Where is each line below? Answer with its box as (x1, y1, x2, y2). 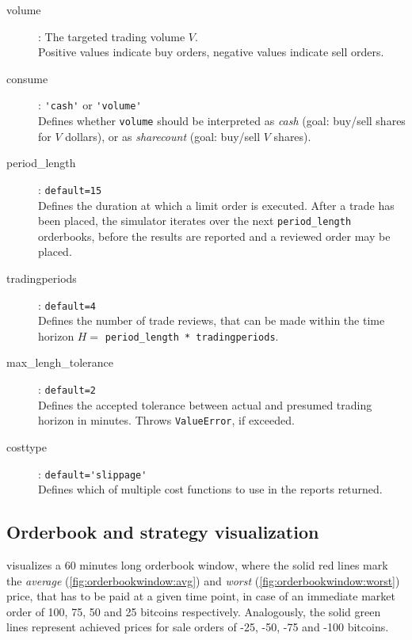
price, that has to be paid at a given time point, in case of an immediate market (6, 588, 395, 604)
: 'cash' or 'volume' (38, 97, 142, 113)
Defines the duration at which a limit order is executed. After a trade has (38, 196, 395, 213)
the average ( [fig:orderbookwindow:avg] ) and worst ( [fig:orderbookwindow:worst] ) (6, 572, 400, 589)
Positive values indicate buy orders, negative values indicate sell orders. (38, 44, 384, 60)
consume (6, 70, 48, 86)
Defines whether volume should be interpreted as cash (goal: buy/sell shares (38, 112, 406, 129)
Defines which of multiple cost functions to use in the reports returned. (38, 481, 383, 497)
